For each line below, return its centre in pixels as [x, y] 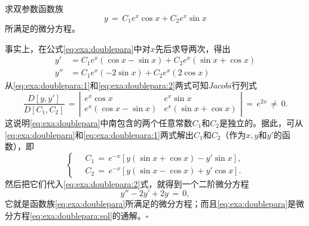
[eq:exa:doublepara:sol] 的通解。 [88, 215]
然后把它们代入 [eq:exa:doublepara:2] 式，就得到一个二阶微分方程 [127, 183]
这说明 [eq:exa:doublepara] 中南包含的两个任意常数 [99, 122]
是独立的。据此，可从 [261, 122]
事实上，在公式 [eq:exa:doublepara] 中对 [78, 48]
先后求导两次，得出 [193, 48]
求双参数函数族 [34, 8]
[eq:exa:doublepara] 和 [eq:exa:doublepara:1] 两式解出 [99, 134]
